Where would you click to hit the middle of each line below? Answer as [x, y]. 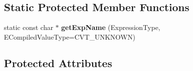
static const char [29, 27]
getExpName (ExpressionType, [111, 27]
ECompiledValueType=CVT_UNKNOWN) [70, 36]
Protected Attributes [58, 63]
